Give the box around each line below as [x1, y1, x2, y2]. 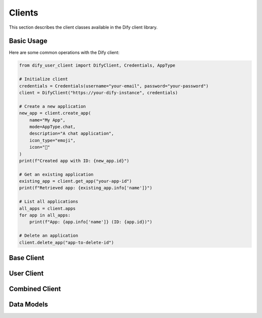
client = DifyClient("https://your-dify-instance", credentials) [19, 90, 178, 95]
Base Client [9, 254, 45, 262]
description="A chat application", [29, 131, 114, 136]
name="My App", [29, 117, 65, 123]
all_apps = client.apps [19, 206, 76, 211]
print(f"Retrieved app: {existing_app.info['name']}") [19, 185, 152, 191]
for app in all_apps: [19, 212, 71, 218]
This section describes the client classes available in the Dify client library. [9, 24, 158, 30]
